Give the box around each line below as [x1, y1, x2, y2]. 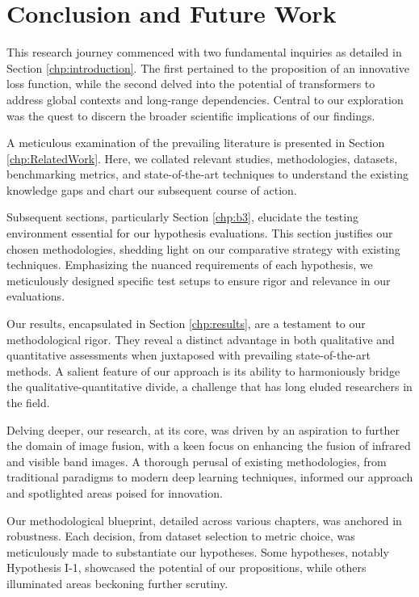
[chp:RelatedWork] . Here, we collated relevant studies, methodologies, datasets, [6, 149, 398, 166]
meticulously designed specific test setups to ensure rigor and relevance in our [6, 271, 391, 288]
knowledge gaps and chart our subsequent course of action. [6, 181, 297, 198]
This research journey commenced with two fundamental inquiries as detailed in [6, 44, 402, 61]
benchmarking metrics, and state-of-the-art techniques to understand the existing [6, 166, 409, 183]
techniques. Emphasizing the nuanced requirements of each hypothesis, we [6, 256, 373, 273]
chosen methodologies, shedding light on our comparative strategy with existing [6, 240, 400, 257]
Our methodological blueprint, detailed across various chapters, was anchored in [6, 511, 402, 528]
